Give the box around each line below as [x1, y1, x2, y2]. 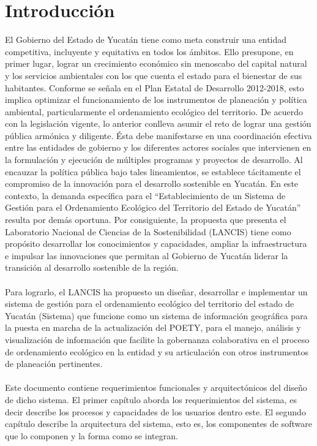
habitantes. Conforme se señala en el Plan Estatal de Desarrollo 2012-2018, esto [5, 81, 304, 94]
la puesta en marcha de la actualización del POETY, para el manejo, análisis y [5, 321, 301, 334]
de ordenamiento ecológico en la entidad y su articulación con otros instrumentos [5, 345, 308, 358]
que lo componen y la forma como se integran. [5, 429, 178, 442]
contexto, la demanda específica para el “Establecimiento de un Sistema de [5, 189, 286, 202]
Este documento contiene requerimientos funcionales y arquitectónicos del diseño [5, 381, 307, 394]
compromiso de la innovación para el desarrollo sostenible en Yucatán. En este [5, 177, 299, 190]
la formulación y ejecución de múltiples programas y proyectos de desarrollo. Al [5, 153, 303, 166]
